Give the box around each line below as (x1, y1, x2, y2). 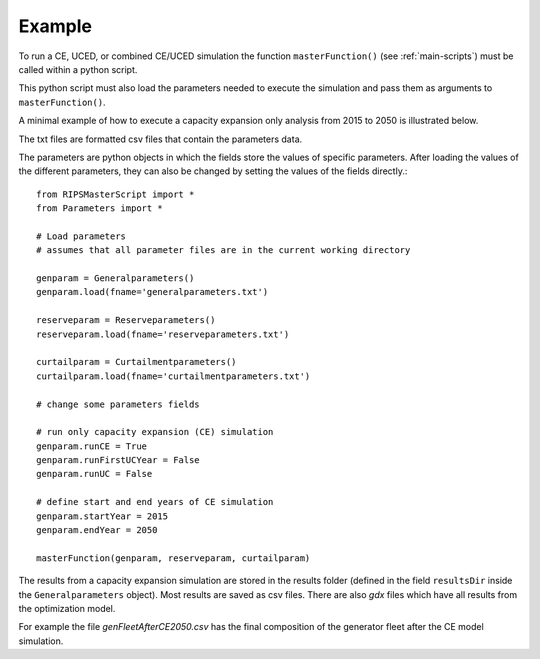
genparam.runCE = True (36, 440, 148, 452)
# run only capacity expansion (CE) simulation (36, 426, 274, 438)
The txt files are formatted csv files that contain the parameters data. (18, 133, 303, 145)
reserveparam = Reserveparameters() (36, 315, 216, 326)
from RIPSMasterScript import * (36, 188, 195, 200)
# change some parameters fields (36, 398, 200, 410)
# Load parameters (36, 230, 127, 242)
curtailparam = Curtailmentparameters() (36, 356, 237, 368)
